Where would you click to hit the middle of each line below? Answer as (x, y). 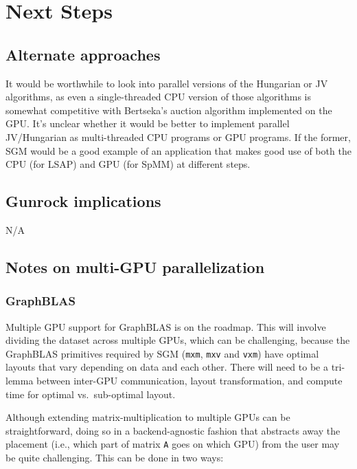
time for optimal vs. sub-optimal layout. (91, 394)
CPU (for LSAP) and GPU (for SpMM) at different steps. (128, 164)
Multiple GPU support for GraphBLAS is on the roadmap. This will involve (166, 326)
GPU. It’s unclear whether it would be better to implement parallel (148, 123)
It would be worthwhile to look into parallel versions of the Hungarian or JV (167, 83)
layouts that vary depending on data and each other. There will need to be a (167, 367)
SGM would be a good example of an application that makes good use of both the (178, 150)
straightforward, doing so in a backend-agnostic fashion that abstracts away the (173, 430)
